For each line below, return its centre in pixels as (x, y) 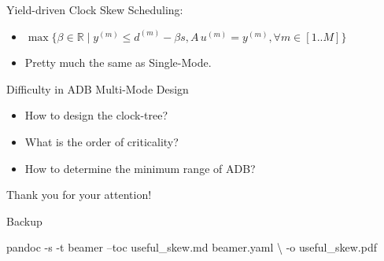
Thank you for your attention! (79, 195)
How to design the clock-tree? (96, 115)
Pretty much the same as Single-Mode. (118, 62)
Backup (24, 221)
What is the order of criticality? (102, 141)
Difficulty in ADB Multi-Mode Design (98, 88)
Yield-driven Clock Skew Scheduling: (95, 9)
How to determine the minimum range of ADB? (140, 168)
